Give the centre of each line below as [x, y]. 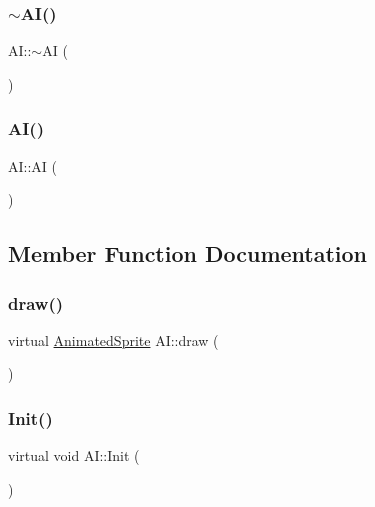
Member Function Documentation [188, 253]
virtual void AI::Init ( [74, 455]
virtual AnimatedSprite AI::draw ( [113, 339]
